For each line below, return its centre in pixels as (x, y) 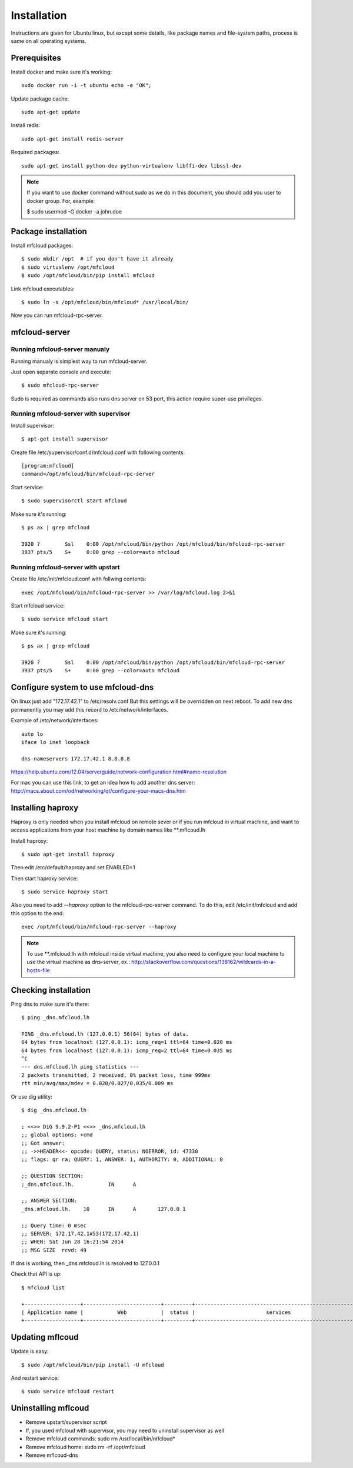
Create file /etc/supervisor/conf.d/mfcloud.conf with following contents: (98, 452)
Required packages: (35, 152)
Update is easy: (30, 1351)
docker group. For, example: (61, 201)
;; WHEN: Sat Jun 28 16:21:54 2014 (73, 1242)
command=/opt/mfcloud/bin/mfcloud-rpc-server (88, 474)
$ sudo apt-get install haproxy (68, 854)
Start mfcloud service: (38, 606)
